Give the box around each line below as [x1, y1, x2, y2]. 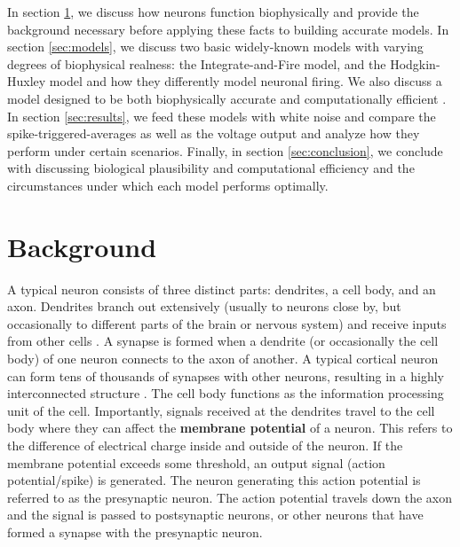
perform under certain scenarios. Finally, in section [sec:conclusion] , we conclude [7, 141, 443, 160]
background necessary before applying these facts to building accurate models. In [7, 20, 449, 38]
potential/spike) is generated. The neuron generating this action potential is [7, 471, 421, 489]
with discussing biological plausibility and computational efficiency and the [7, 159, 415, 177]
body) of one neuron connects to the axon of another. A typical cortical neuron [7, 349, 439, 368]
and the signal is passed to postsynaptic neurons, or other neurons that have [7, 505, 424, 524]
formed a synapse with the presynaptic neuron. [7, 522, 263, 541]
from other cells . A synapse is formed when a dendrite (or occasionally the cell [7, 332, 439, 350]
